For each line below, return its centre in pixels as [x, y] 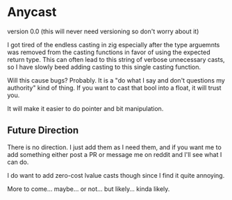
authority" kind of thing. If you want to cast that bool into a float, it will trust [114, 87]
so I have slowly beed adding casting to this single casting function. [104, 67]
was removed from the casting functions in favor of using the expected [109, 52]
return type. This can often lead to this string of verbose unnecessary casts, [116, 59]
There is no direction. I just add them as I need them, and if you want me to [115, 147]
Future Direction [43, 130]
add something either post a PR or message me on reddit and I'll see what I [115, 154]
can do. [18, 162]
